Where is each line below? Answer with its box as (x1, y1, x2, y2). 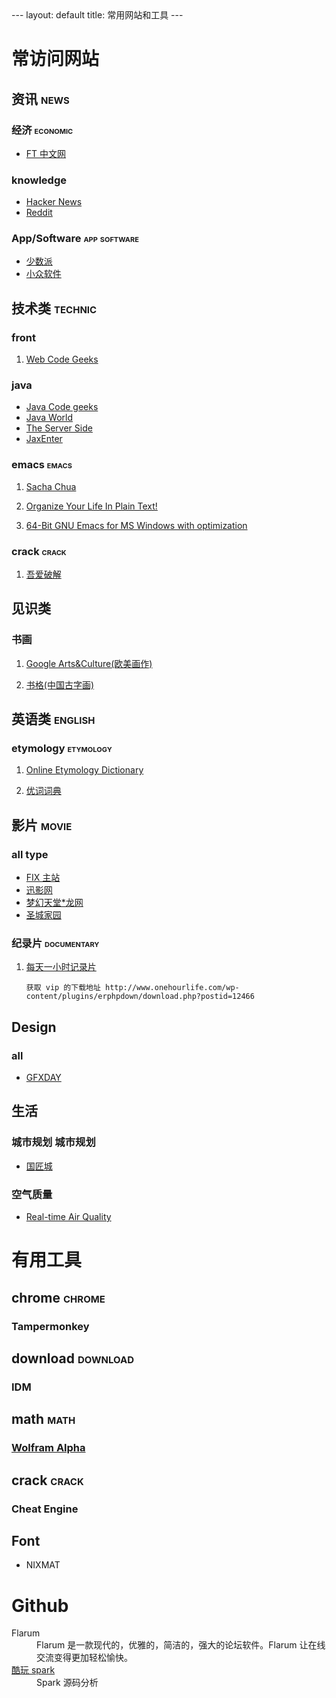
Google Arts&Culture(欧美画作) (25, 657, 153, 669)
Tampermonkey (11, 1319, 90, 1333)
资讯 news (11, 90, 70, 107)
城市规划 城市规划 (11, 1135, 96, 1149)
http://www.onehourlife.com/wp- (104, 983, 240, 993)
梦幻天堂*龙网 (25, 897, 84, 909)
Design (11, 1018, 57, 1036)
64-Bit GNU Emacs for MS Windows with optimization (25, 519, 248, 531)
